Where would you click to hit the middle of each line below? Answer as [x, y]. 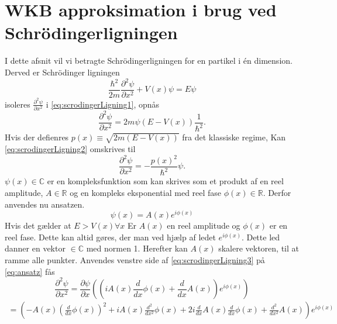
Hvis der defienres [37, 137]
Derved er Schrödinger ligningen [62, 72]
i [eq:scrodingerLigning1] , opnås [103, 104]
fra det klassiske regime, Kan [234, 137]
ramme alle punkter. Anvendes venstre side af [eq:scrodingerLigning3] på [135, 260]
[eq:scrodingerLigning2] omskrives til [70, 148]
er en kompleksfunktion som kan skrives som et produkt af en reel [165, 181]
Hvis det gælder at [38, 225]
